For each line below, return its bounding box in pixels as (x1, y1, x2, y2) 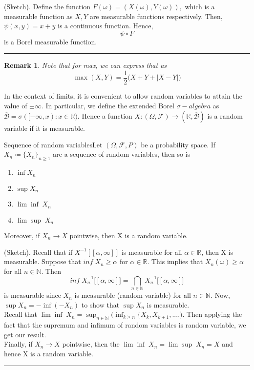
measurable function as (4, 11, 73, 21)
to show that (81, 299, 120, 309)
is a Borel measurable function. (4, 36, 97, 46)
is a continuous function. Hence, (58, 21, 153, 31)
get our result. (4, 329, 46, 339)
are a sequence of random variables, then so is (53, 149, 190, 159)
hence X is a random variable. (4, 348, 93, 358)
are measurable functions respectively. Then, (89, 11, 223, 21)
